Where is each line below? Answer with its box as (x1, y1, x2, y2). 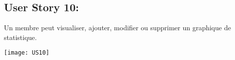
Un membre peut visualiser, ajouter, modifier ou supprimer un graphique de (4, 22, 231, 33)
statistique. (4, 32, 37, 42)
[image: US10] (4, 49, 50, 57)
